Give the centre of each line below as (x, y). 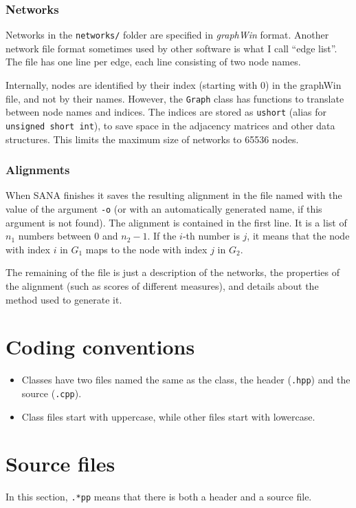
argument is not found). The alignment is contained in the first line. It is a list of (176, 222)
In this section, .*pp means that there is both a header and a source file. (159, 497)
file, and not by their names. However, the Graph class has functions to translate (175, 98)
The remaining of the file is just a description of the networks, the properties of (173, 272)
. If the (162, 236)
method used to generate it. (64, 299)
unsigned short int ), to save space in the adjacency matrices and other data (170, 125)
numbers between (55, 236)
